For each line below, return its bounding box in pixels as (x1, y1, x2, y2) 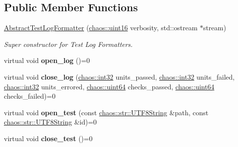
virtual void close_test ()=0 (4, 133, 93, 143)
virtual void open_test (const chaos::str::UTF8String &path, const (4, 107, 209, 117)
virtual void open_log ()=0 (4, 55, 90, 65)
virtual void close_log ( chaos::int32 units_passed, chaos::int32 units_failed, (4, 71, 235, 82)
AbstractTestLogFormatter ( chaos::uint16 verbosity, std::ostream (4, 22, 198, 33)
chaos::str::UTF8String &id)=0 (4, 117, 97, 127)
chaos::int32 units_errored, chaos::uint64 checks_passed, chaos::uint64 (4, 81, 215, 91)
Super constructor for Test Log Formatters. (4, 39, 133, 49)
